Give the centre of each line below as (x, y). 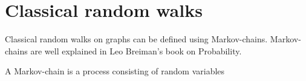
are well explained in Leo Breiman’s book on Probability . (136, 50)
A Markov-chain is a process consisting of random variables (115, 71)
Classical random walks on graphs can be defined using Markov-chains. (136, 39)
